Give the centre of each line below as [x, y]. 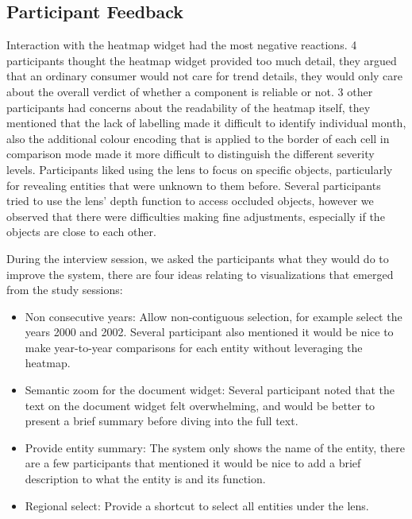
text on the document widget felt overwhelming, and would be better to [200, 405]
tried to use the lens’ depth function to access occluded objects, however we [190, 201]
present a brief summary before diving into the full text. [162, 421]
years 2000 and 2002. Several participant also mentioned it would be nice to [209, 332]
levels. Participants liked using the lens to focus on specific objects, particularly [200, 169]
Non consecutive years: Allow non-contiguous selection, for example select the [214, 316]
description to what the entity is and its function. [145, 479]
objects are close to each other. [81, 232]
